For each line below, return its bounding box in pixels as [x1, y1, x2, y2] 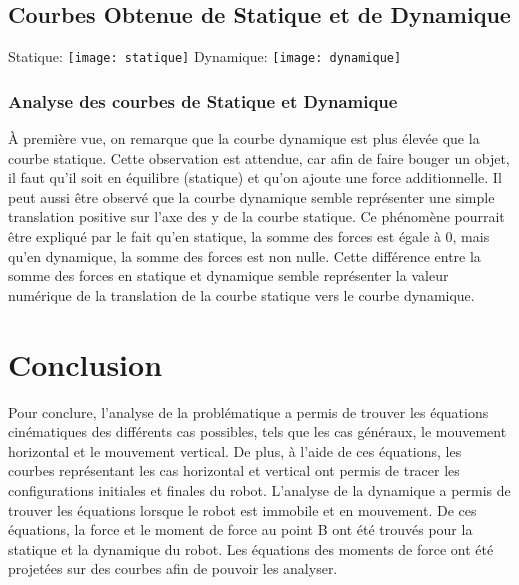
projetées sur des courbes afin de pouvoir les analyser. [8, 558, 338, 579]
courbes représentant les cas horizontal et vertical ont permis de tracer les [8, 460, 460, 481]
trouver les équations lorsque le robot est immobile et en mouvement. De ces [8, 499, 477, 520]
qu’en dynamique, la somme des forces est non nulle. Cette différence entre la [8, 245, 481, 266]
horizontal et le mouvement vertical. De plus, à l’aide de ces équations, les [8, 440, 462, 461]
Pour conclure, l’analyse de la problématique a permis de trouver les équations [8, 401, 489, 422]
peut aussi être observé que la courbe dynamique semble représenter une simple [8, 186, 495, 207]
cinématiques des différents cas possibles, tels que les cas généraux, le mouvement [8, 421, 507, 442]
